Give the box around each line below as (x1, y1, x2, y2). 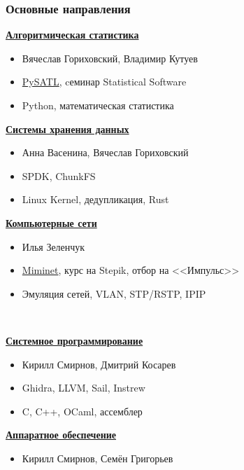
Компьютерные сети (6, 215, 97, 230)
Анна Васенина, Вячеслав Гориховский (22, 145, 189, 160)
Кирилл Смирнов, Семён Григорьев (22, 450, 173, 465)
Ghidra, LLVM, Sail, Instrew (22, 380, 145, 395)
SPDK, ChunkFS (22, 168, 96, 183)
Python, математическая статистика (22, 98, 174, 112)
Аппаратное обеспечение (6, 427, 116, 442)
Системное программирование (6, 333, 143, 347)
